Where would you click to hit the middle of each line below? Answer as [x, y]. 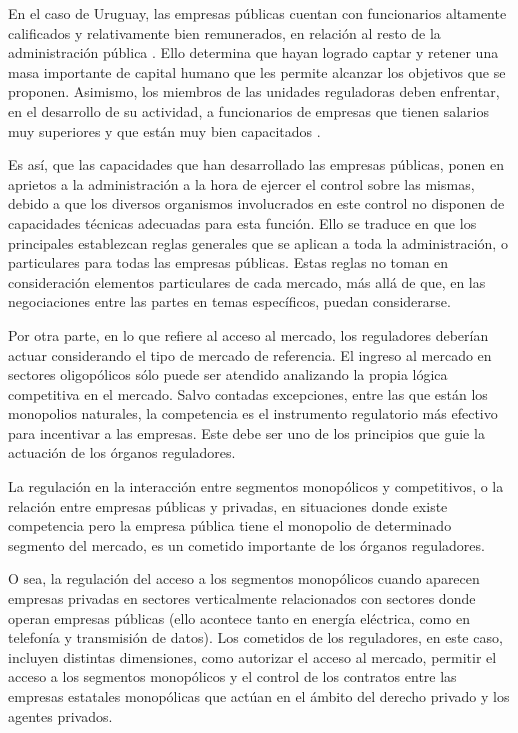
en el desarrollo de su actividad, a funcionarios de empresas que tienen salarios [248, 110]
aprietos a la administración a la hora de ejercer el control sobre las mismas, [241, 183]
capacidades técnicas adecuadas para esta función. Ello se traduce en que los [242, 222]
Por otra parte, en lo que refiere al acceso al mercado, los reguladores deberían [248, 334]
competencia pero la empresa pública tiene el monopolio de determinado [230, 525]
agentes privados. [60, 715]
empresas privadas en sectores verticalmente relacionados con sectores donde [242, 598]
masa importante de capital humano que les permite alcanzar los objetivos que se [257, 71]
